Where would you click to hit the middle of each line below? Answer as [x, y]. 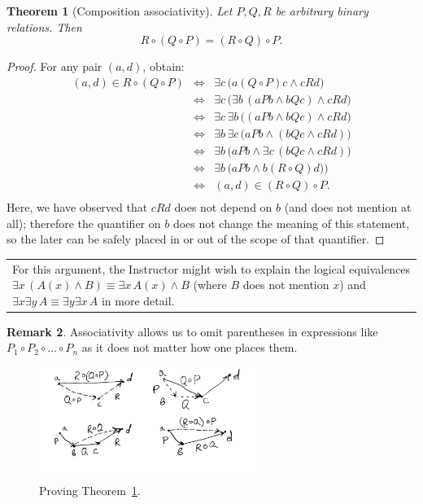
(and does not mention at [348, 207]
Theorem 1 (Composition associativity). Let [120, 11]
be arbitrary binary [322, 11]
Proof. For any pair [55, 66]
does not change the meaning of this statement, [291, 223]
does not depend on [223, 207]
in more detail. [138, 300]
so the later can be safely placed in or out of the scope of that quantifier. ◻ [196, 239]
